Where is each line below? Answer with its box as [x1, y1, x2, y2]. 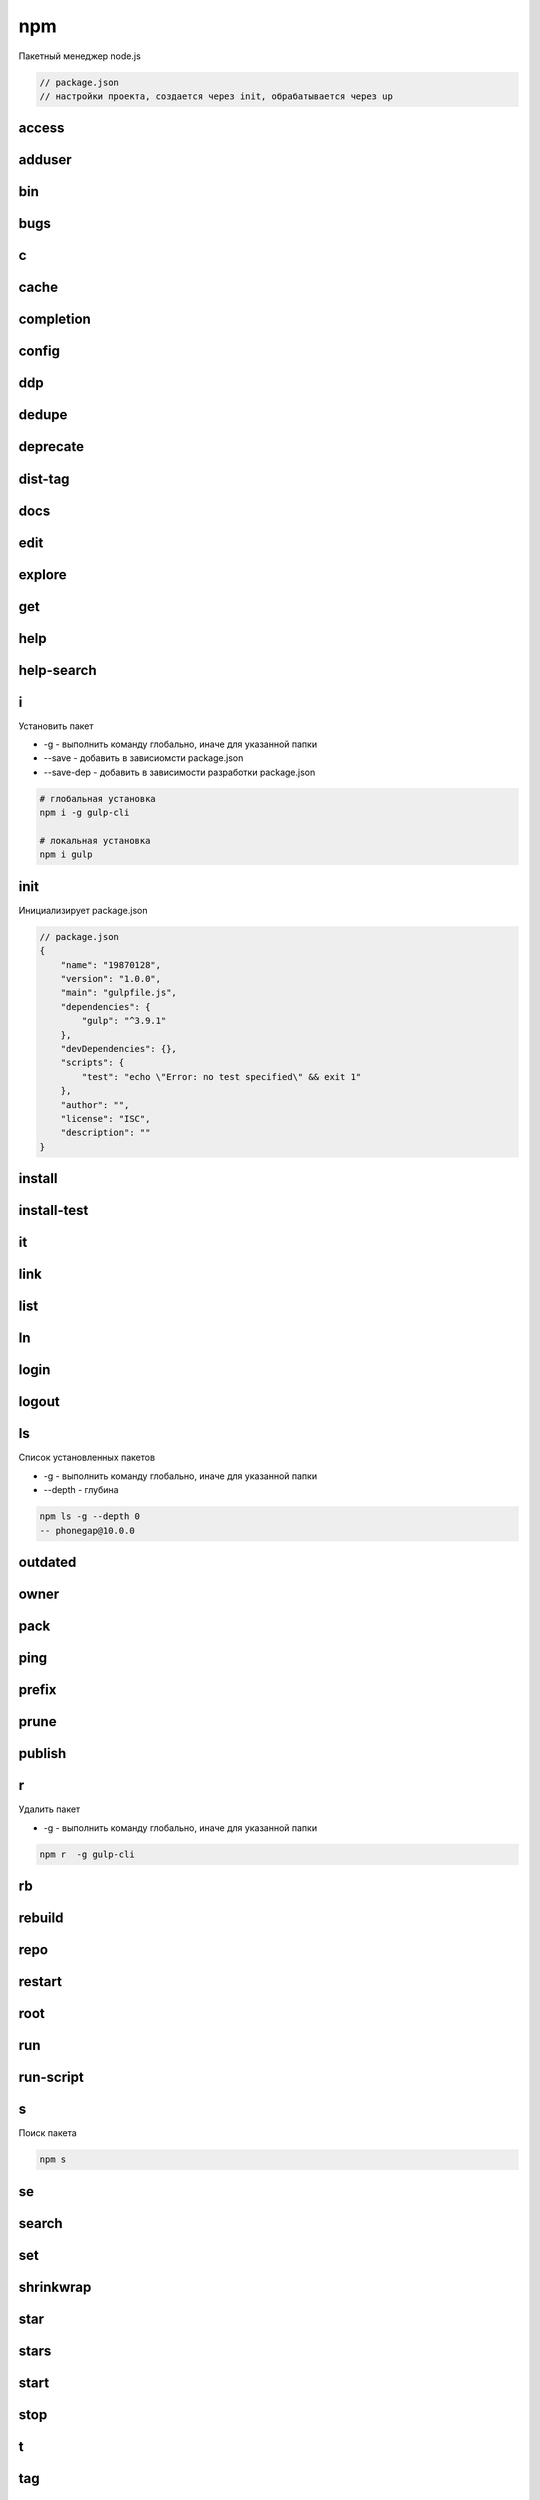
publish [18, 1745, 67, 1762]
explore [18, 566, 67, 583]
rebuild [18, 1909, 64, 1926]
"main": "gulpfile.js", [60, 987, 177, 999]
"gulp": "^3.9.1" [81, 1015, 167, 1027]
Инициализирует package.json [18, 904, 148, 916]
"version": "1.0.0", [60, 973, 162, 985]
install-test [18, 1202, 89, 1219]
